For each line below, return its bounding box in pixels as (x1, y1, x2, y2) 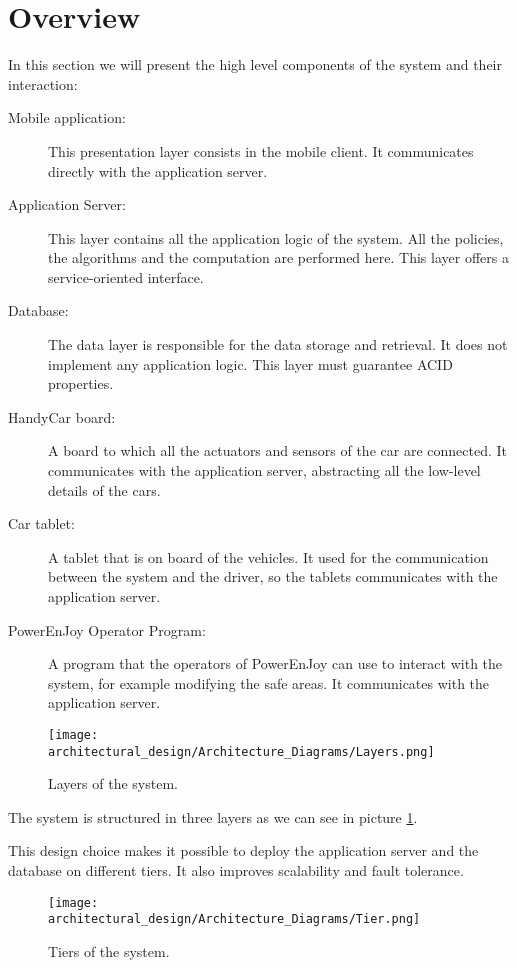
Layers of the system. (48, 773, 178, 794)
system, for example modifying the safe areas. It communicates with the (48, 672, 490, 693)
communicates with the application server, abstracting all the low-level (48, 460, 481, 481)
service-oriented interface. (48, 266, 204, 287)
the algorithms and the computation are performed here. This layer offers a (48, 247, 509, 268)
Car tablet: (8, 513, 75, 534)
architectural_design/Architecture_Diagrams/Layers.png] (48, 744, 435, 759)
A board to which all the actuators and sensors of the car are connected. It (48, 440, 507, 461)
